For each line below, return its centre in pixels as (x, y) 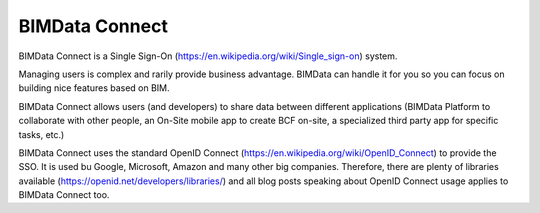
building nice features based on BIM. (94, 88)
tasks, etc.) (41, 134)
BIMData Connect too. (64, 195)
